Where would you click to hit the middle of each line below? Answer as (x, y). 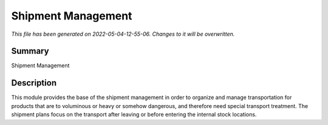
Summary (30, 51)
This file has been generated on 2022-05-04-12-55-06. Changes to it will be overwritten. (123, 34)
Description (34, 83)
